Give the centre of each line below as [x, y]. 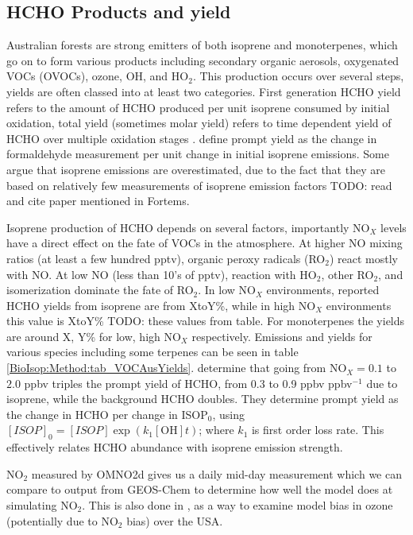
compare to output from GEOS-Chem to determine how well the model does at [200, 489]
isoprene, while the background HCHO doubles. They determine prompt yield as [203, 399]
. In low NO [227, 290]
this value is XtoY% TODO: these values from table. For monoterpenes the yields [206, 321]
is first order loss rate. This [318, 430]
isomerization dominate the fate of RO [100, 290]
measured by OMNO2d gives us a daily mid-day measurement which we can [216, 473]
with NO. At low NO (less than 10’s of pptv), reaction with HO [162, 274]
